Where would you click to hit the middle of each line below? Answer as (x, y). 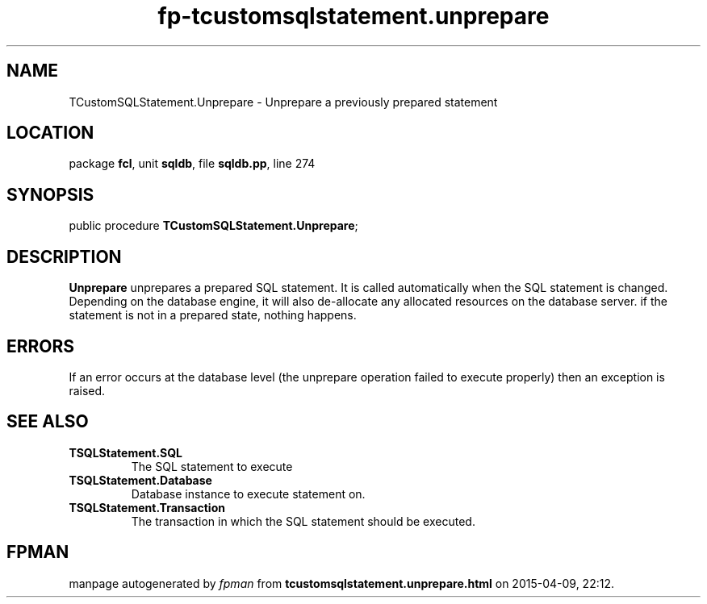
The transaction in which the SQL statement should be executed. (303, 521)
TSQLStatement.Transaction (147, 507)
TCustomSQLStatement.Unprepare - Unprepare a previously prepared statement (283, 102)
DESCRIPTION (64, 256)
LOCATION (50, 133)
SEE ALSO (48, 422)
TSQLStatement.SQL (126, 452)
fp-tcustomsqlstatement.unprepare (353, 16)
